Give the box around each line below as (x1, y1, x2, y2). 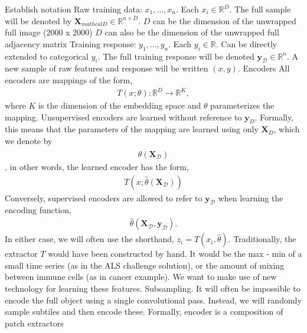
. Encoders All (237, 62, 290, 74)
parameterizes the (210, 99, 275, 112)
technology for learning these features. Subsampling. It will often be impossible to (5, 282, 301, 294)
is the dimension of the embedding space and (38, 99, 201, 112)
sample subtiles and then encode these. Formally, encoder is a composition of (5, 305, 283, 318)
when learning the (218, 191, 283, 204)
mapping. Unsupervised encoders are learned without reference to (5, 110, 242, 123)
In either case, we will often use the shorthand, (5, 233, 174, 245)
